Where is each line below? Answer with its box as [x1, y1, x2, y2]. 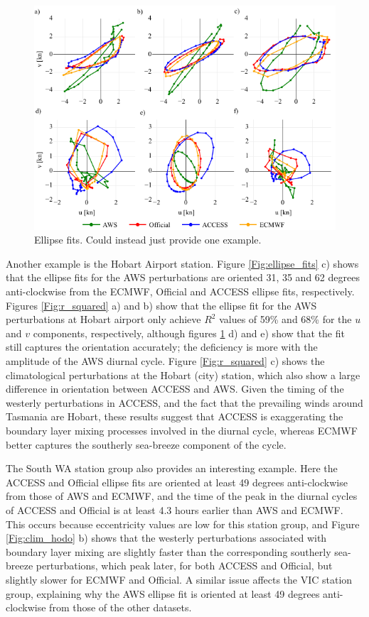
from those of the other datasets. [49, 600, 192, 615]
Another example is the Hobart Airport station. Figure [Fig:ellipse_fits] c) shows [6, 256, 359, 271]
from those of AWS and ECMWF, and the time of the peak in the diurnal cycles [6, 488, 358, 503]
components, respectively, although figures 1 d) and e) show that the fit [33, 325, 345, 340]
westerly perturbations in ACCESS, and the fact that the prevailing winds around [6, 395, 363, 410]
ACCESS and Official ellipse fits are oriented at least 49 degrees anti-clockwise [6, 474, 348, 489]
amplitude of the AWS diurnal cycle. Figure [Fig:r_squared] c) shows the [6, 354, 325, 368]
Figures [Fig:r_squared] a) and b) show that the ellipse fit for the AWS [6, 297, 317, 312]
